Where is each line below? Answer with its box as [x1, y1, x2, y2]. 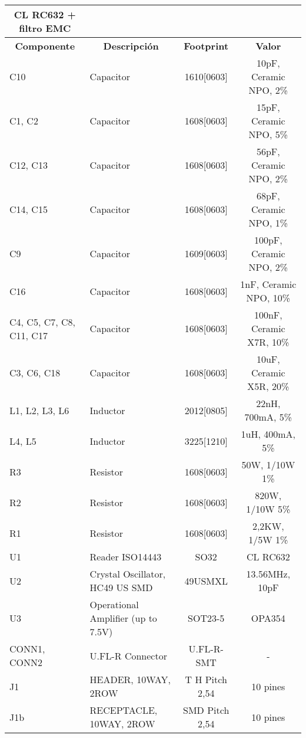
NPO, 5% [248, 127, 288, 141]
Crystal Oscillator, [89, 567, 166, 580]
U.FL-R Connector [89, 648, 167, 662]
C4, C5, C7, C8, [9, 314, 75, 329]
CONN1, [9, 642, 45, 655]
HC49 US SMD [89, 580, 153, 594]
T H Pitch [185, 673, 227, 686]
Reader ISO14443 [89, 550, 162, 563]
